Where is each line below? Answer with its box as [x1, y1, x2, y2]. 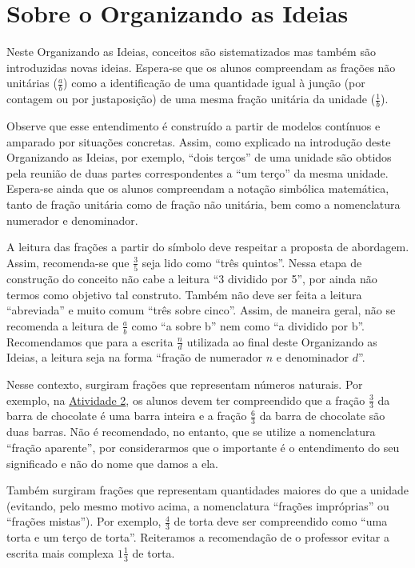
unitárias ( [6, 74, 58, 91]
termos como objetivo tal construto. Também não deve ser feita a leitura [6, 286, 362, 302]
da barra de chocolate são [259, 407, 385, 424]
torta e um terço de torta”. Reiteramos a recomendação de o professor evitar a [6, 529, 389, 546]
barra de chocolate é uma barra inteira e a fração [6, 407, 247, 424]
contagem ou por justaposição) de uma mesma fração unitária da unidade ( [6, 90, 376, 107]
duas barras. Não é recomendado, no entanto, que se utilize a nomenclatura [6, 423, 376, 440]
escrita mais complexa [6, 544, 114, 561]
